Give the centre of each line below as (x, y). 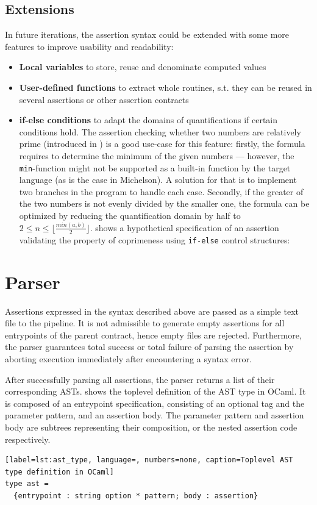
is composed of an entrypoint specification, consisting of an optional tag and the (155, 403)
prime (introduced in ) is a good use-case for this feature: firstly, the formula (162, 144)
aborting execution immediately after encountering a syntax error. (128, 358)
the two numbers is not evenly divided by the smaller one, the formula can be (164, 203)
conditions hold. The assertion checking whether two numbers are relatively (160, 131)
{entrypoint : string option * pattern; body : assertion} (136, 496)
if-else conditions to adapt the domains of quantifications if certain (148, 120)
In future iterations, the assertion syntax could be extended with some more (147, 34)
